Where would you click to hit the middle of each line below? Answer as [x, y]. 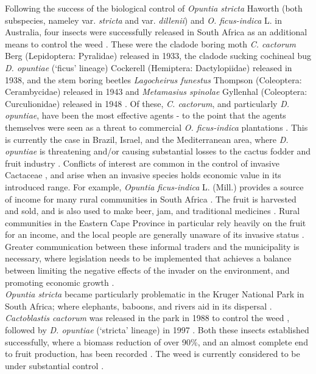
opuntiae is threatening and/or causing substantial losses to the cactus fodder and [158, 151]
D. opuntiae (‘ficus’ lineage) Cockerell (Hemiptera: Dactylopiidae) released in [149, 67]
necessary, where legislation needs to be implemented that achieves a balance [148, 258]
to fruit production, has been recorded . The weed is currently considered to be [153, 354]
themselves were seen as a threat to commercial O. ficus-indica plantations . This [156, 127]
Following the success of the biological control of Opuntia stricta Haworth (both [154, 8]
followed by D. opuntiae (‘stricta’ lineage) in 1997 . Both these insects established [157, 330]
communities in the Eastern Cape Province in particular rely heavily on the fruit [156, 222]
